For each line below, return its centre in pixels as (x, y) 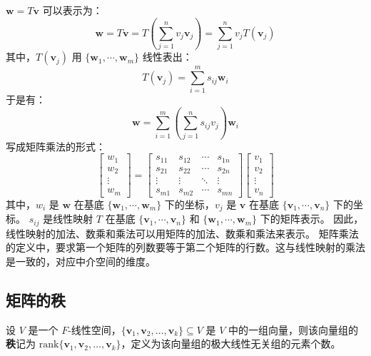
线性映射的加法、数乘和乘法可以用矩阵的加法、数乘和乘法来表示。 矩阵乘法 (182, 233)
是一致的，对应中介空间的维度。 (81, 261)
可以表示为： (72, 10)
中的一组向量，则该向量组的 (294, 329)
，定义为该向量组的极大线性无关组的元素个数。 (231, 344)
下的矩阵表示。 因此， (312, 219)
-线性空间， (95, 329)
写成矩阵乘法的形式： (56, 146)
